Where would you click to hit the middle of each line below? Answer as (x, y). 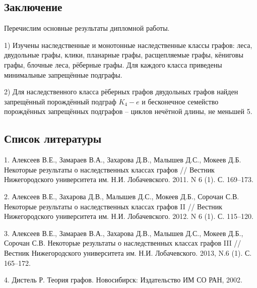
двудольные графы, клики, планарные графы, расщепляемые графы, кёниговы (124, 55)
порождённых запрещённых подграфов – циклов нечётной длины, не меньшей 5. (128, 111)
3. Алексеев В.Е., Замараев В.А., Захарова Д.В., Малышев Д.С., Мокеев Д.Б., (124, 233)
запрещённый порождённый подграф (60, 101)
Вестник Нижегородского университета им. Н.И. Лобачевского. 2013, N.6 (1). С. (128, 252)
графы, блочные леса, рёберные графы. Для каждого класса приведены (113, 64)
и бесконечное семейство (180, 101)
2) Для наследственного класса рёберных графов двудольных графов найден (121, 92)
